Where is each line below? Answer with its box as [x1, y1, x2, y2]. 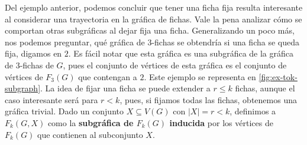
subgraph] [5, 82, 41, 94]
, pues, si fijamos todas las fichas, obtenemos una [119, 93, 297, 106]
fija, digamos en [5, 47, 62, 60]
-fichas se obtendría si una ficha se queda [151, 35, 299, 48]
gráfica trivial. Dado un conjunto [5, 105, 124, 117]
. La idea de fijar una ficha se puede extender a [40, 82, 211, 94]
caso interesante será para [5, 93, 98, 106]
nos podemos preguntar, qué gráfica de [5, 35, 145, 48]
